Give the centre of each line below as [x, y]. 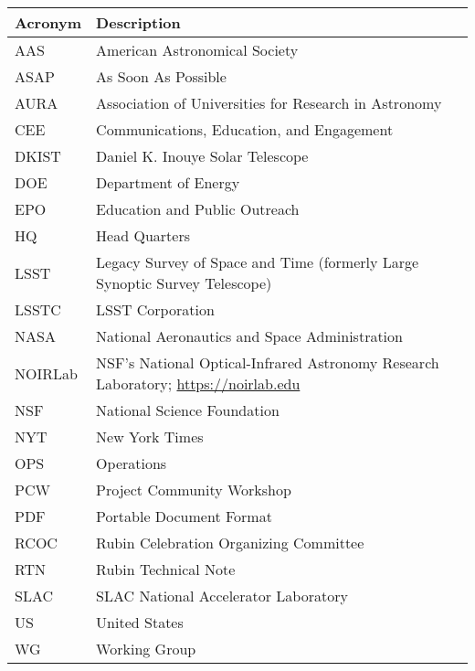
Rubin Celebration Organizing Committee [230, 543]
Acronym [48, 22]
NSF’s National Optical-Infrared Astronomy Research [268, 362]
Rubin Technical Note [166, 569]
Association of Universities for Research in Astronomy [269, 103]
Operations [132, 463]
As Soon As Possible [161, 76]
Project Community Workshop [194, 490]
